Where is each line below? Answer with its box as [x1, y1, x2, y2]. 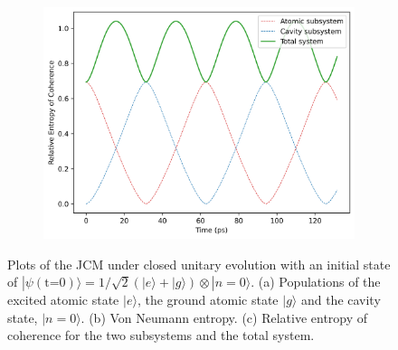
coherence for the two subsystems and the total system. [7, 326, 315, 345]
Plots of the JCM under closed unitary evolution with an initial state [7, 254, 391, 273]
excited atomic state [7, 290, 119, 309]
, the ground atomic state [137, 290, 279, 309]
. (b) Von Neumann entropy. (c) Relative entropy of [81, 307, 368, 326]
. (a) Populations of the [251, 272, 381, 291]
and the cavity [300, 290, 381, 309]
